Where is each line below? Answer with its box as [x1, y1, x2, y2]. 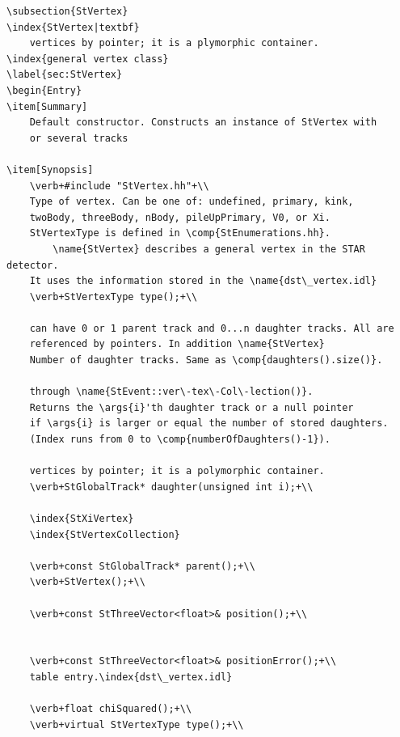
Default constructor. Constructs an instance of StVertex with [29, 116, 377, 129]
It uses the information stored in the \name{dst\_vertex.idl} [29, 275, 377, 287]
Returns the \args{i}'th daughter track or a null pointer [29, 401, 354, 413]
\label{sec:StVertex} [6, 69, 123, 81]
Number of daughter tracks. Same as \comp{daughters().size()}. [29, 354, 383, 366]
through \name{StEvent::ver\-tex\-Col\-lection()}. [29, 386, 314, 398]
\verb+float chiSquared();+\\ [29, 703, 192, 715]
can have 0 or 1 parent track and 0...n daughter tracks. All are [29, 322, 394, 334]
